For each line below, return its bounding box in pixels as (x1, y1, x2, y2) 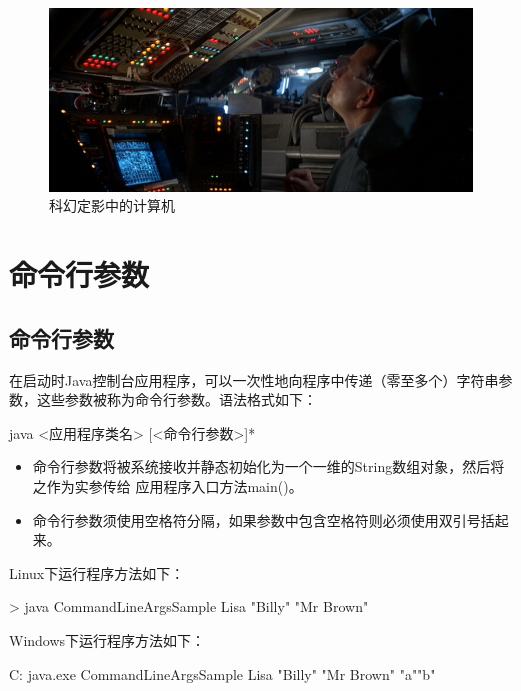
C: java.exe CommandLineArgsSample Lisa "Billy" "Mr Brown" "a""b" (9, 663, 436, 684)
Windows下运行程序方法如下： (9, 629, 206, 650)
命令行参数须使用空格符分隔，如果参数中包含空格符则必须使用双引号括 (32, 509, 495, 530)
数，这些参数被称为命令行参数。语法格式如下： (9, 389, 317, 410)
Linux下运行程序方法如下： (9, 562, 185, 583)
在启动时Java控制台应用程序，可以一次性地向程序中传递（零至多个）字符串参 (9, 369, 513, 390)
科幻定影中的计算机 (49, 195, 175, 216)
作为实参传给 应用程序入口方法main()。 (46, 475, 303, 496)
